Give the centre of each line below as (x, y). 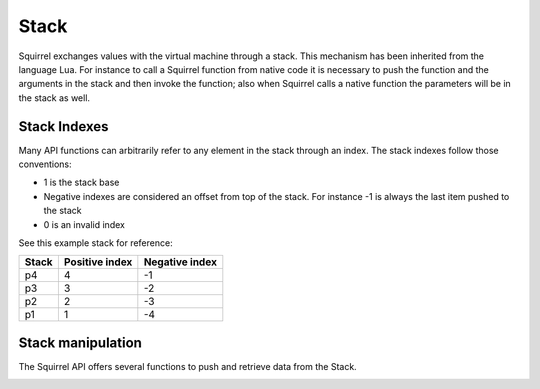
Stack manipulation (80, 342)
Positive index (98, 262)
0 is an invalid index (84, 224)
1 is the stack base (81, 182)
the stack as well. (54, 97)
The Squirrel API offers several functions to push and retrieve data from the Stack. (187, 366)
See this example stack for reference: (96, 242)
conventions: (45, 164)
